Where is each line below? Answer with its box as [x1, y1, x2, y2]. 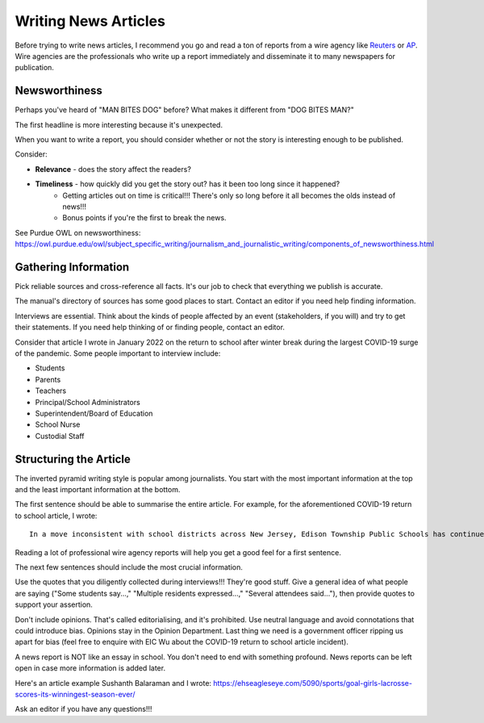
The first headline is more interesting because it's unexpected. [15, 119, 223, 129]
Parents [35, 374, 61, 384]
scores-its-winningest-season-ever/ [15, 689, 136, 699]
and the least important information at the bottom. [15, 485, 181, 495]
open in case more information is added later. [15, 663, 165, 673]
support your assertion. [15, 600, 93, 609]
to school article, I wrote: [15, 511, 98, 520]
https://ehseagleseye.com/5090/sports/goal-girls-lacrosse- [213, 678, 413, 687]
